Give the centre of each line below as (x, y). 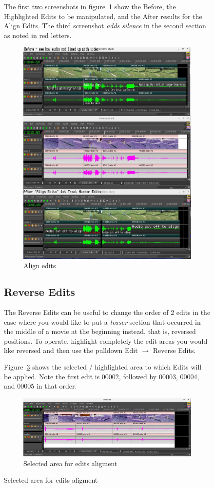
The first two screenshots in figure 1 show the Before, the (90, 6)
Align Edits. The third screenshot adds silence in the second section (105, 26)
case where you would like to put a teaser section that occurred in (102, 322)
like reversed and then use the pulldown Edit (71, 350)
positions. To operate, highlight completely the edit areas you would (106, 341)
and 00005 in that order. (40, 386)
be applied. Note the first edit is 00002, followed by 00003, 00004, (102, 376)
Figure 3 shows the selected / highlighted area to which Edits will (103, 367)
